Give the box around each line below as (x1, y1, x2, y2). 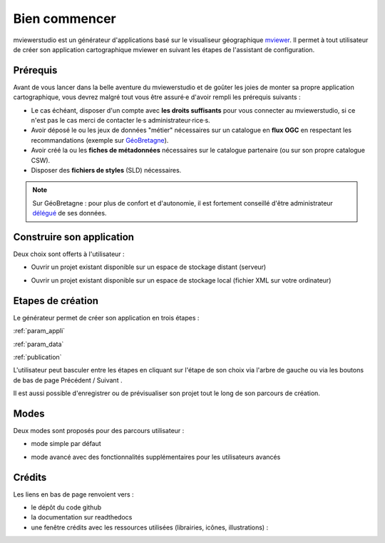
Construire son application (13, 230, 135, 243)
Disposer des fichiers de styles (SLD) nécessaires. (31, 166, 182, 174)
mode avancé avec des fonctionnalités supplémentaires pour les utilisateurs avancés (31, 452, 281, 461)
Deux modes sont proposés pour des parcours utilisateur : (13, 426, 185, 435)
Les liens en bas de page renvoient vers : (13, 489, 135, 499)
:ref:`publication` (13, 352, 62, 361)
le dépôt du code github (31, 503, 102, 512)
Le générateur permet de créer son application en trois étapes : (13, 313, 200, 322)
